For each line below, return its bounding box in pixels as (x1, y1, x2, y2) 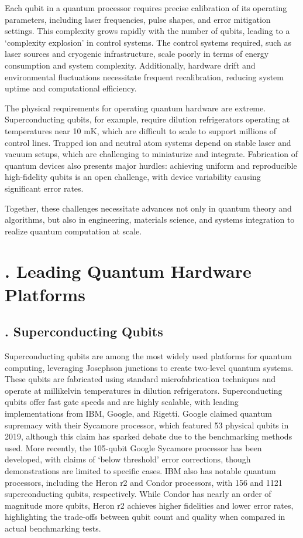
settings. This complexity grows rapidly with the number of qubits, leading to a (5, 25, 290, 37)
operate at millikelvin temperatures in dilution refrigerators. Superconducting (5, 384, 283, 396)
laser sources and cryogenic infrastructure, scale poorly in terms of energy (5, 47, 269, 60)
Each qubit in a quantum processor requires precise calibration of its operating (5, 2, 287, 13)
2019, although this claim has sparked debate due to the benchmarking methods (5, 430, 292, 442)
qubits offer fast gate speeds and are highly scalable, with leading (5, 396, 239, 408)
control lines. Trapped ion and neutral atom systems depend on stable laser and (5, 136, 291, 148)
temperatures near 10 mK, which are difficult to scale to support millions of (5, 124, 277, 137)
